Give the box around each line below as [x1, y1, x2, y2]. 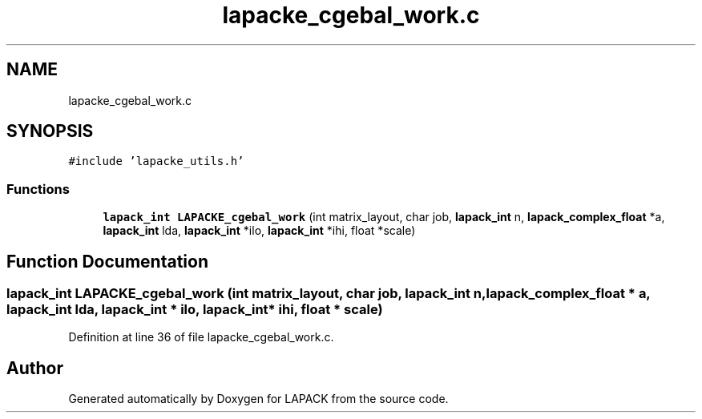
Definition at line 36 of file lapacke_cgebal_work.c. [68, 330, 334, 344]
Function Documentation [6, 251, 208, 272]
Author [6, 357, 63, 378]
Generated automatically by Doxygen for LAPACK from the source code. [68, 392, 449, 406]
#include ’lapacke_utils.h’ [68, 155, 244, 168]
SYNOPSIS [6, 121, 94, 142]
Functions [6, 180, 70, 197]
